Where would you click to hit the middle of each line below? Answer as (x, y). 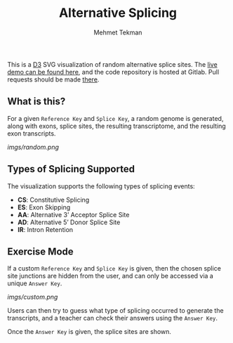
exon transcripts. (32, 133)
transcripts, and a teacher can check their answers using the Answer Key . (113, 318)
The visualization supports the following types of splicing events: (101, 186)
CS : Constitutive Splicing (53, 200)
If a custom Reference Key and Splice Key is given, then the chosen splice (114, 268)
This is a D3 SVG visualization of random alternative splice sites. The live (112, 64)
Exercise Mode (40, 251)
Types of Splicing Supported (71, 169)
